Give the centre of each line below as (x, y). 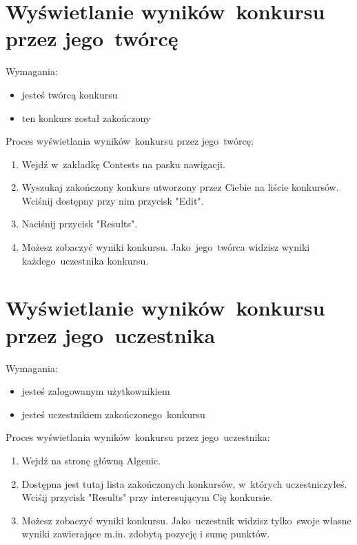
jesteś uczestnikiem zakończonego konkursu (113, 414)
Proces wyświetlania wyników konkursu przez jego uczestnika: (138, 437)
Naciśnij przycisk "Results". (80, 224)
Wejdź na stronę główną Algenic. (91, 460)
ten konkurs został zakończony (86, 117)
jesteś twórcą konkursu (70, 94)
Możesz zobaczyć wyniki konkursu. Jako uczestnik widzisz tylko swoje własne (186, 520)
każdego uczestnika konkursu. (85, 260)
